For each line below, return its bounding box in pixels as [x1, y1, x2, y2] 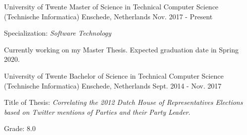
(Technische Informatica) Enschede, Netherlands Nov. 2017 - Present [4, 11, 213, 21]
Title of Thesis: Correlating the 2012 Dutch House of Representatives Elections [4, 97, 243, 107]
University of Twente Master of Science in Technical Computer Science [4, 1, 219, 11]
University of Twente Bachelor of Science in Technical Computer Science [4, 70, 224, 81]
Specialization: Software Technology [4, 28, 111, 38]
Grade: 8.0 [4, 123, 36, 134]
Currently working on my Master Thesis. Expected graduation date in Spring [4, 44, 239, 54]
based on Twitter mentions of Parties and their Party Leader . [4, 106, 191, 117]
